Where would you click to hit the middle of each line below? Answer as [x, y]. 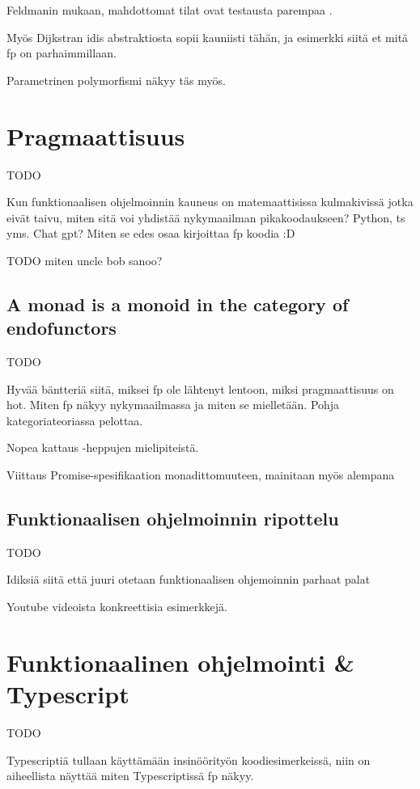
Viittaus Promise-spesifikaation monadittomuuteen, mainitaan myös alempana [201, 475]
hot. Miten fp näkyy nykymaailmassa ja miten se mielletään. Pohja [173, 405]
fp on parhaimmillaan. [62, 53]
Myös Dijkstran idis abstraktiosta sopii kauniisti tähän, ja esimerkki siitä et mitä [208, 37]
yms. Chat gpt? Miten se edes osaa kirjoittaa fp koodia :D [151, 233]
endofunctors [62, 328]
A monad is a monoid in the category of [178, 304]
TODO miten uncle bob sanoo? [85, 260]
